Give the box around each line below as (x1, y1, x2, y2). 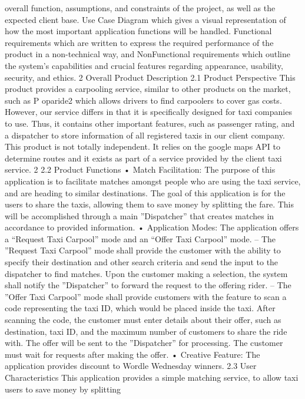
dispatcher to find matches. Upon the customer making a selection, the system (5, 267, 288, 279)
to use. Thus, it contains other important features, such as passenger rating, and (5, 117, 295, 129)
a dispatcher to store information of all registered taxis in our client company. (5, 128, 285, 141)
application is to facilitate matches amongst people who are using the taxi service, (5, 174, 301, 187)
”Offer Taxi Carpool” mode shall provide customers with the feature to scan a (5, 290, 287, 302)
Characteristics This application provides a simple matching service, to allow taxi (5, 371, 299, 383)
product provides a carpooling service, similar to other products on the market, (5, 83, 291, 95)
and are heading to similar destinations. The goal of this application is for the (5, 186, 286, 199)
